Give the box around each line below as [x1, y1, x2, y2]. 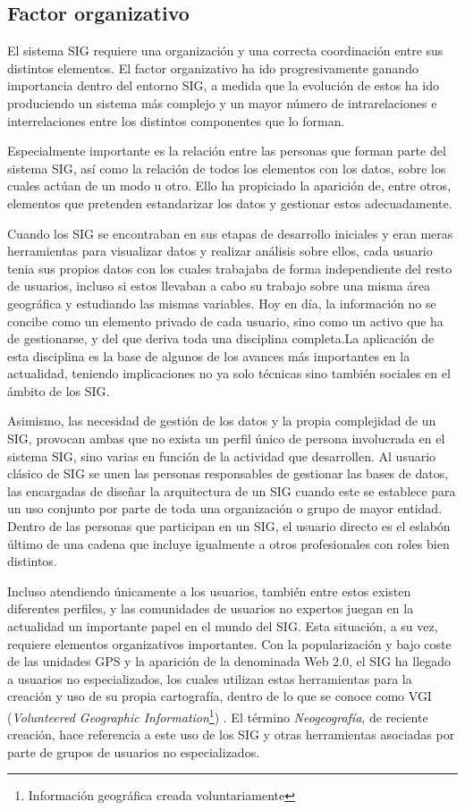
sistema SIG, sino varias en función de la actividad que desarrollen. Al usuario [7, 446, 436, 465]
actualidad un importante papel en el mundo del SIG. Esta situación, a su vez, [7, 617, 438, 636]
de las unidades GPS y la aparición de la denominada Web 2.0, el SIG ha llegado [7, 652, 452, 671]
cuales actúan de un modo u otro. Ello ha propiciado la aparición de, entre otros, [7, 176, 452, 195]
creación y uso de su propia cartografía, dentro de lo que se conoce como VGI [7, 687, 432, 705]
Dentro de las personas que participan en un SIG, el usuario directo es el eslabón [7, 517, 451, 536]
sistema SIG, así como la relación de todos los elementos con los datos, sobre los [7, 158, 446, 177]
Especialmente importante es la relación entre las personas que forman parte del [7, 141, 446, 160]
